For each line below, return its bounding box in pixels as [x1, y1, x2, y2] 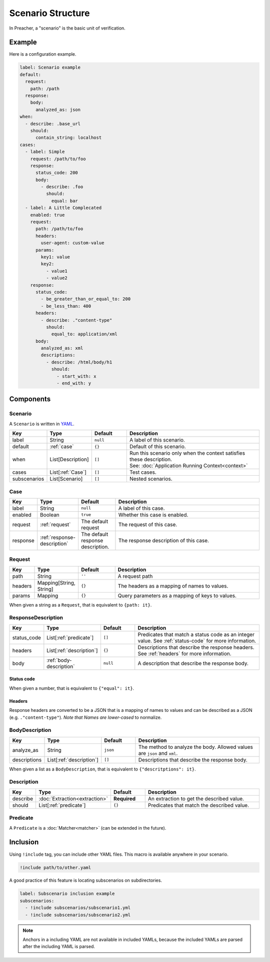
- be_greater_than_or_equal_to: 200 [40, 296, 131, 302]
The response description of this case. [118, 537, 209, 544]
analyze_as [12, 746, 38, 753]
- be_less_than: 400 [40, 303, 91, 309]
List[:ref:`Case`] [49, 469, 87, 476]
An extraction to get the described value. [147, 795, 244, 802]
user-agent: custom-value [40, 240, 104, 246]
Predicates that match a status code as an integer [137, 631, 255, 638]
